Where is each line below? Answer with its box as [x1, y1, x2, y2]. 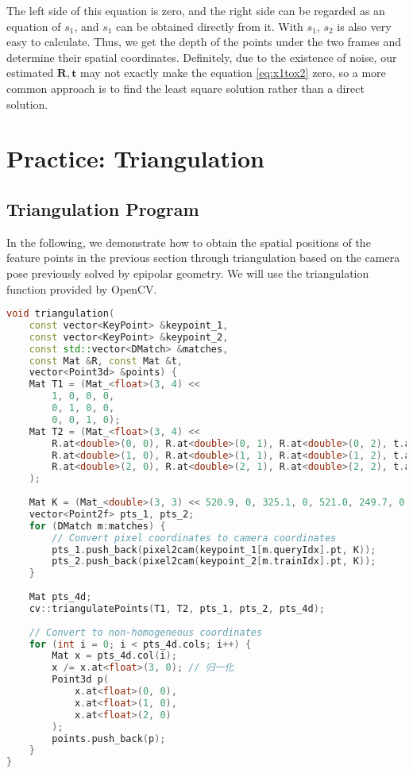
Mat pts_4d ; [29, 591, 92, 603]
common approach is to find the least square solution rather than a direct [6, 79, 365, 96]
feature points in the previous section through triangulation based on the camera [6, 249, 400, 266]
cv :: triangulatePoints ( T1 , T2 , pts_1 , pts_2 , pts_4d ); [29, 602, 326, 614]
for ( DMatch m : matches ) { [29, 520, 166, 532]
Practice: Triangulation [6, 142, 264, 175]
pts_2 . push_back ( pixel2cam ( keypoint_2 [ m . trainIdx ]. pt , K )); [52, 556, 376, 567]
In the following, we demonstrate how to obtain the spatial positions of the [6, 233, 371, 250]
